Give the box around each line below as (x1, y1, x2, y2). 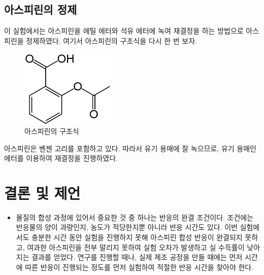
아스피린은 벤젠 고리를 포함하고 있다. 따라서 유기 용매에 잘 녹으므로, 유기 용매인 (4, 143, 256, 153)
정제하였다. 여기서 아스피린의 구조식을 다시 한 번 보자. (26, 35, 197, 46)
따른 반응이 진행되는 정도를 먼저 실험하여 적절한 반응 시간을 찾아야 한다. (25, 261, 254, 272)
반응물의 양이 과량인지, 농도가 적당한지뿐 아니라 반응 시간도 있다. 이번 (16, 222, 238, 232)
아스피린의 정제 (4, 2, 77, 17)
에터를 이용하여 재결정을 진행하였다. (4, 153, 118, 163)
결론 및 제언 (4, 182, 81, 203)
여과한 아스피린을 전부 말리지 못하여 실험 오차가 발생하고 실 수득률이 (27, 242, 245, 252)
